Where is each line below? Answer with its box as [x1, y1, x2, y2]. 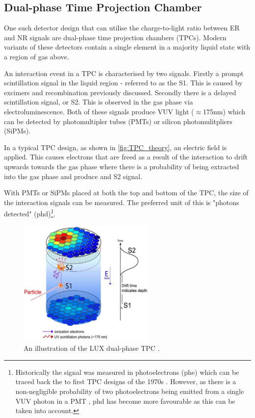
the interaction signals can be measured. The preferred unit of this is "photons [4, 197, 239, 207]
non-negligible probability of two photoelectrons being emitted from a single [15, 386, 244, 396]
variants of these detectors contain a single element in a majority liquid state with [4, 42, 251, 52]
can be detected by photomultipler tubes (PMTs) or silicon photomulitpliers [4, 116, 232, 126]
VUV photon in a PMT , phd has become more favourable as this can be [15, 395, 235, 406]
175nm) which [203, 106, 246, 116]
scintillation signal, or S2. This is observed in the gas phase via [4, 97, 193, 107]
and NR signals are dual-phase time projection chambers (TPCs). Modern [4, 32, 227, 42]
